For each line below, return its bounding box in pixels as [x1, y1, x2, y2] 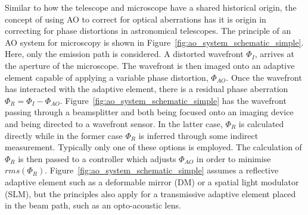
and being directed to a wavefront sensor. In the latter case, [5, 117, 223, 129]
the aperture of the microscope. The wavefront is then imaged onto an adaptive [5, 59, 295, 71]
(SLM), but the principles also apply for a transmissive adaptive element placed [5, 187, 296, 200]
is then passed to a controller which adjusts [18, 152, 176, 165]
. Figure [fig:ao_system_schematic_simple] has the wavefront [60, 94, 287, 106]
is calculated [238, 117, 284, 129]
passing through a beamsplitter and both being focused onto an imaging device [5, 106, 294, 118]
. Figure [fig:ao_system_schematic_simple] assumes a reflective [45, 164, 279, 176]
